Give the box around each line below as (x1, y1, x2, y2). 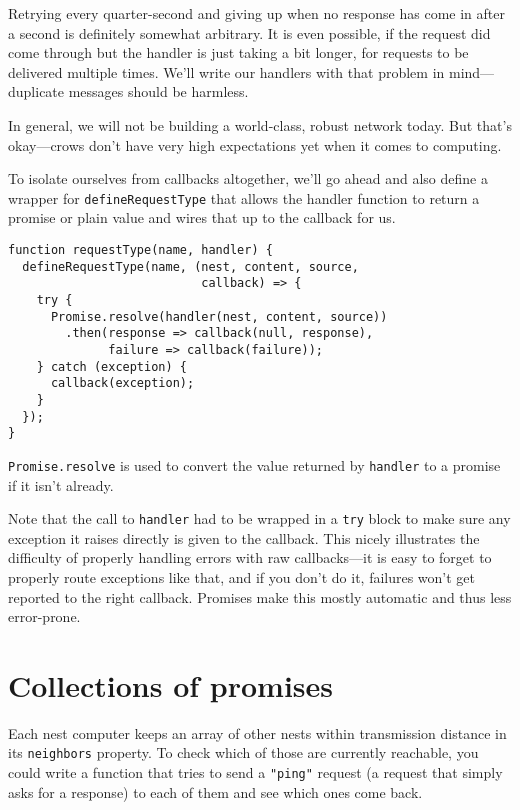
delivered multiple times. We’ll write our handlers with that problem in (8, 61, 445, 82)
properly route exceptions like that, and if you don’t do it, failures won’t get (8, 566, 476, 587)
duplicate (8, 81, 65, 102)
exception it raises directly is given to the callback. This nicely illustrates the (8, 527, 480, 548)
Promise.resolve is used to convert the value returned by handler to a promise (8, 454, 501, 475)
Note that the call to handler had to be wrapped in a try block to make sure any (8, 508, 511, 529)
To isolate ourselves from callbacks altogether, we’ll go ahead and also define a (8, 168, 488, 189)
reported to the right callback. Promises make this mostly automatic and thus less (8, 586, 512, 607)
